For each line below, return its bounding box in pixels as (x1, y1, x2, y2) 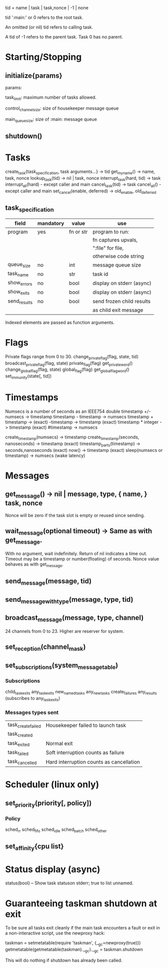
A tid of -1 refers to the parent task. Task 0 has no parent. (5, 34, 123, 40)
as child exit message (92, 306, 143, 313)
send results (7, 297, 33, 305)
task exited (7, 740, 30, 748)
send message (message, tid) (5, 577, 91, 587)
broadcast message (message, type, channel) (5, 614, 144, 623)
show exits (7, 288, 30, 296)
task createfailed (7, 721, 41, 729)
